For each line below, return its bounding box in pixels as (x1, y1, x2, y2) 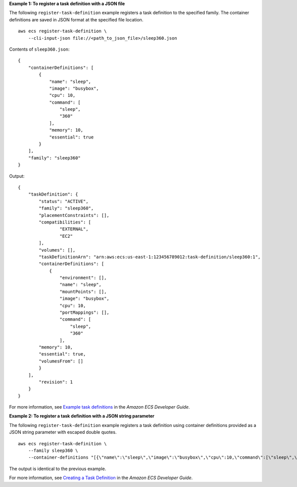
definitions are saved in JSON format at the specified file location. (9, 16, 144, 22)
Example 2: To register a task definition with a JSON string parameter (9, 413, 154, 419)
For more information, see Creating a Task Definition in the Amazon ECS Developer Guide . (9, 475, 193, 481)
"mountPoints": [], (59, 288, 107, 294)
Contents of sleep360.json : (9, 46, 70, 52)
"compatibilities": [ (39, 219, 92, 225)
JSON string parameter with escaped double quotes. (9, 429, 117, 435)
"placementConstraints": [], (39, 212, 110, 218)
